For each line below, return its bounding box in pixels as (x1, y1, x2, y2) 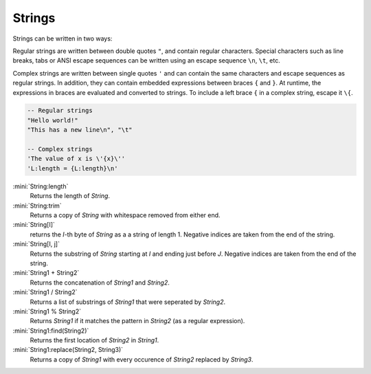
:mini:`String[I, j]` (12, 240, 60, 248)
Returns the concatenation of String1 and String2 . (30, 278, 170, 287)
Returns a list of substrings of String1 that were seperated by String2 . (30, 298, 226, 306)
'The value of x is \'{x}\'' (27, 155, 126, 163)
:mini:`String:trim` (12, 201, 62, 210)
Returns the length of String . (30, 192, 110, 200)
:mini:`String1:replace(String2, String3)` (12, 346, 124, 354)
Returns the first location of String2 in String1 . (30, 336, 159, 344)
